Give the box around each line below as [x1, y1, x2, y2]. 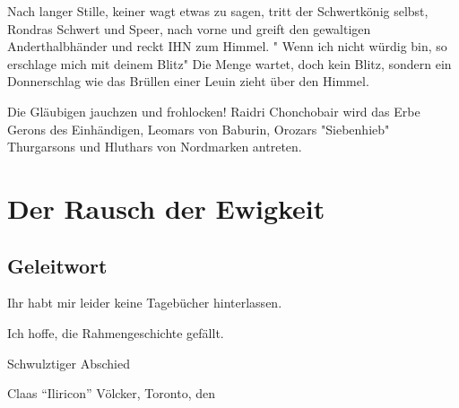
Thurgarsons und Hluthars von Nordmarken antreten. [7, 137, 302, 156]
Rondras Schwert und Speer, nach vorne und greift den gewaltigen [7, 19, 371, 38]
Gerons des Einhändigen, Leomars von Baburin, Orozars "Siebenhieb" [7, 119, 390, 138]
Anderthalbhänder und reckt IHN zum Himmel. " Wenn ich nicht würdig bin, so [7, 37, 447, 56]
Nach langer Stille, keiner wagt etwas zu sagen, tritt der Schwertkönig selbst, [7, 2, 429, 20]
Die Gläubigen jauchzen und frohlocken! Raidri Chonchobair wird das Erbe [7, 101, 420, 120]
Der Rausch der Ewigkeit [7, 189, 325, 226]
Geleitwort [7, 251, 108, 279]
